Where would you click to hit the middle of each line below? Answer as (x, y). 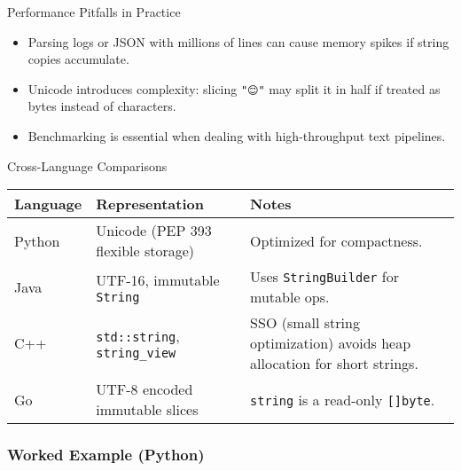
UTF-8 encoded (145, 389)
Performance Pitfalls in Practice (94, 12)
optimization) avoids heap (331, 343)
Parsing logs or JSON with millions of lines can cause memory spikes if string (238, 41)
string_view (136, 353)
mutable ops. (290, 297)
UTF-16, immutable (158, 279)
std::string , (138, 336)
